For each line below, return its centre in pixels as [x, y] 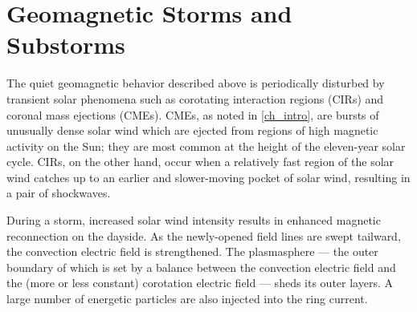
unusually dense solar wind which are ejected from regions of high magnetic [192, 130]
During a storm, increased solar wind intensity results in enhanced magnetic [194, 220]
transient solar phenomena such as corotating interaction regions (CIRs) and [195, 98]
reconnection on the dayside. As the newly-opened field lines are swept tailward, [204, 235]
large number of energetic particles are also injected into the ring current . [187, 299]
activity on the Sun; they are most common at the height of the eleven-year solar [206, 146]
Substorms [66, 45]
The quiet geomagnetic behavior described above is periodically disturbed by [196, 83]
